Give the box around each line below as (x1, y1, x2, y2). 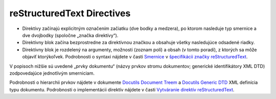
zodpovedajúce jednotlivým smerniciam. (9, 70, 95, 76)
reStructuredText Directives (9, 8, 131, 19)
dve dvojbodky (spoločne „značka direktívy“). (22, 32, 119, 38)
